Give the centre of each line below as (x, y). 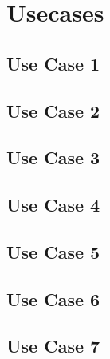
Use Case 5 (53, 251)
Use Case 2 (53, 110)
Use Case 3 (53, 157)
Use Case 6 (53, 298)
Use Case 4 (53, 205)
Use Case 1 (53, 63)
